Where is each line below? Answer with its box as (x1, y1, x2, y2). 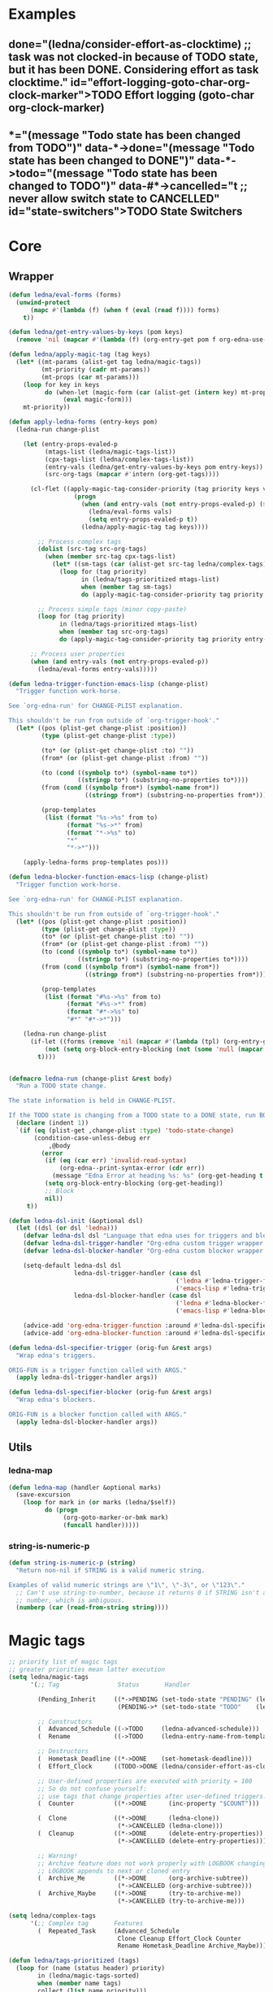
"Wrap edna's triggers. (15, 1351, 96, 1360)
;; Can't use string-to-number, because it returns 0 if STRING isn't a (15, 1588, 267, 1597)
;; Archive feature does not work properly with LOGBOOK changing (37, 1859, 267, 1868)
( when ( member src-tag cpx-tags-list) (44, 553, 176, 561)
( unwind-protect (15, 298, 71, 306)
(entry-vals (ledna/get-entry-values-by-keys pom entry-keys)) (44, 462, 264, 471)
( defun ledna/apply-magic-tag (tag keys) (8, 350, 151, 358)
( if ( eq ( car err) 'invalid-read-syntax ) (44, 1157, 187, 1165)
